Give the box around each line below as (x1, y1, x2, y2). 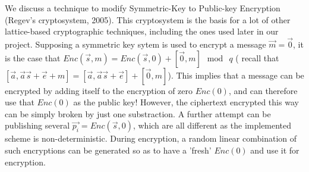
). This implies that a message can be (168, 68, 304, 81)
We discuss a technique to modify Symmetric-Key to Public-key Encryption (5, 2, 280, 14)
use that (5, 96, 34, 108)
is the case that (5, 51, 61, 64)
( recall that (235, 51, 279, 64)
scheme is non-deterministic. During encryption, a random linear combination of (5, 132, 297, 145)
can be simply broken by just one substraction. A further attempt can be (5, 107, 271, 120)
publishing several (5, 119, 70, 132)
